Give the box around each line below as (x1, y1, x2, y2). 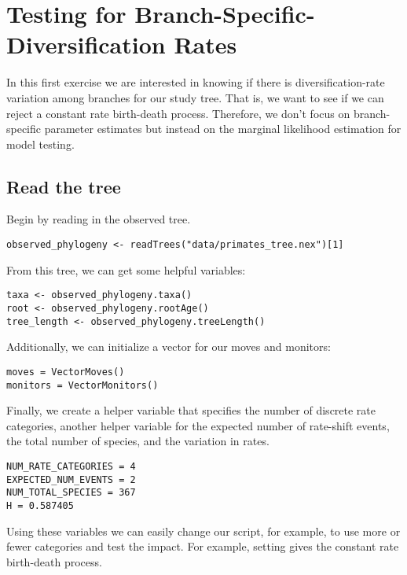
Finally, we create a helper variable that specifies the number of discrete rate (6, 402, 376, 418)
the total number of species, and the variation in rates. (6, 433, 269, 449)
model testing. (6, 135, 75, 152)
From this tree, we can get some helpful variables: (6, 261, 246, 278)
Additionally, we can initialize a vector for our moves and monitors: (6, 338, 331, 355)
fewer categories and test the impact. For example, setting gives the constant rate (6, 538, 399, 555)
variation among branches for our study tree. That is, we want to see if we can (6, 89, 384, 105)
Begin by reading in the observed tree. (6, 211, 191, 227)
